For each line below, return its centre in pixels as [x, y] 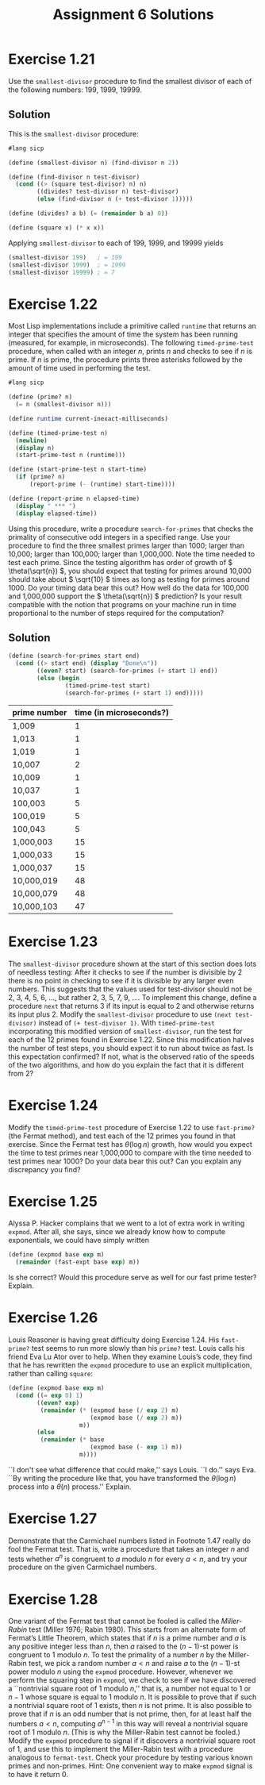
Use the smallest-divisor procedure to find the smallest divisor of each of [130, 81]
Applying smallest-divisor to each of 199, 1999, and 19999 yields [116, 243]
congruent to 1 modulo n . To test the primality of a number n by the [117, 1655]
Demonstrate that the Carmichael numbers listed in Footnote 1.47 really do [130, 1541]
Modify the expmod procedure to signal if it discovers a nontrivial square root [132, 1741]
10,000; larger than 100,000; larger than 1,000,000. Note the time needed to [132, 554]
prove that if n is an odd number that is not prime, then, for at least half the [130, 1714]
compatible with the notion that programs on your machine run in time [122, 604]
